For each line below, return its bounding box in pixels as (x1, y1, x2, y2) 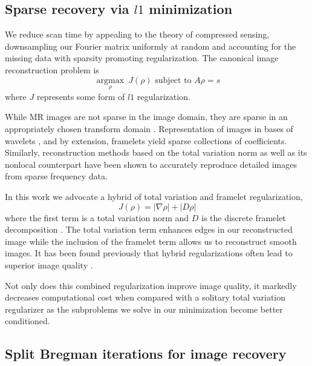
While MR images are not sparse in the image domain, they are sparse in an (5, 110, 288, 123)
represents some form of (36, 90, 125, 102)
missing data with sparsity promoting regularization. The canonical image (5, 52, 279, 64)
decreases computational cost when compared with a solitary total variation (5, 291, 286, 304)
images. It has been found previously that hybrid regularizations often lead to (5, 247, 293, 259)
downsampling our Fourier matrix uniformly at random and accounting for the (5, 39, 296, 52)
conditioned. (5, 314, 50, 327)
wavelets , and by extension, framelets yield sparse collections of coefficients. (5, 134, 287, 147)
